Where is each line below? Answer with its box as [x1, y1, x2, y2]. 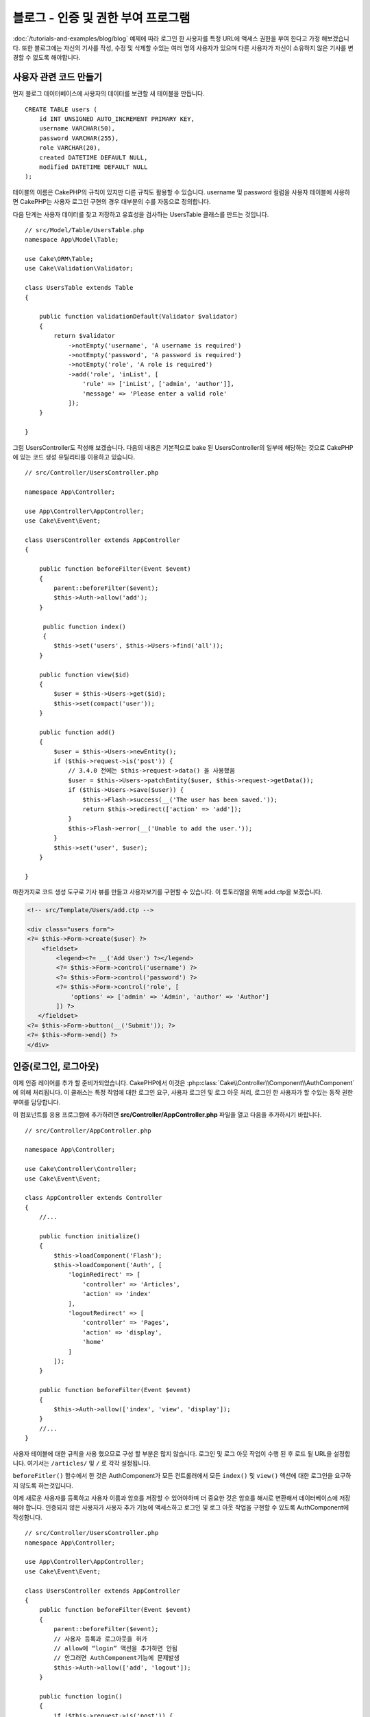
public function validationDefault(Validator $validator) [38, 312, 238, 321]
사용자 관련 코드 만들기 [12, 71, 103, 83]
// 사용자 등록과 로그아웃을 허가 [53, 1635, 147, 1643]
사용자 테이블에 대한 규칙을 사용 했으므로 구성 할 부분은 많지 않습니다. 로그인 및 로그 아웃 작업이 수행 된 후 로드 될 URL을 [12, 1449, 332, 1457]
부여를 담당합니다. [12, 1098, 61, 1106]
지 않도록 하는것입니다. [12, 1481, 73, 1490]
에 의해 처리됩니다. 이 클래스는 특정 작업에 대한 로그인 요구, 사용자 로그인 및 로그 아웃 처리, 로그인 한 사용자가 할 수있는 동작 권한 [12, 1089, 354, 1097]
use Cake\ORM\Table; [25, 255, 94, 263]
